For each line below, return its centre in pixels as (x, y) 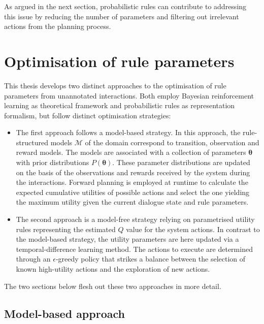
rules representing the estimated (66, 229)
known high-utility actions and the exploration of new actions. (113, 269)
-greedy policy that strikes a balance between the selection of (151, 259)
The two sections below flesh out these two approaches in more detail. (113, 286)
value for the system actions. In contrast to (193, 229)
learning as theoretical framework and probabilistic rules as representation (120, 105)
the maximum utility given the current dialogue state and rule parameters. (132, 202)
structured (32, 142)
